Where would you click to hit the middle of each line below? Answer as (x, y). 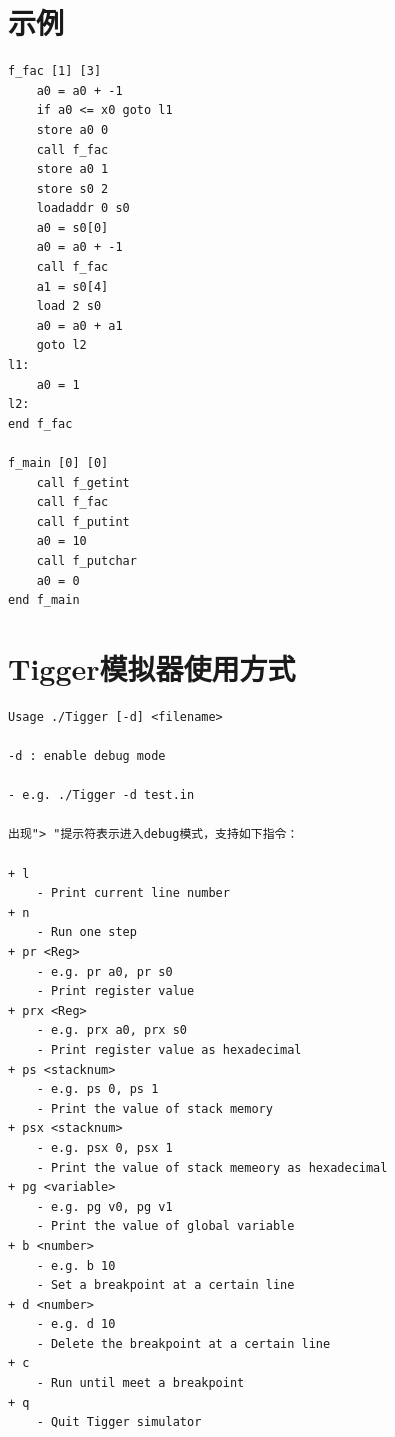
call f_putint (83, 521)
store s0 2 (72, 188)
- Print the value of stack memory (154, 1108)
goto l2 (61, 345)
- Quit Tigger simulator (119, 1422)
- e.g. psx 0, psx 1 (104, 1147)
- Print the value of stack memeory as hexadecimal (212, 1167)
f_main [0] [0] (58, 463)
